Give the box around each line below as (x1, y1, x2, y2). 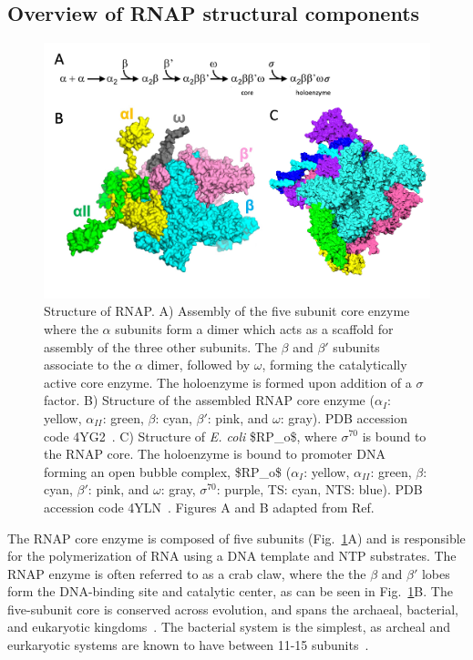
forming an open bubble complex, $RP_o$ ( (44, 462, 292, 481)
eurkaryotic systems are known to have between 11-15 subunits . (7, 635, 369, 655)
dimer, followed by (147, 355, 251, 374)
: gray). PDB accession (280, 408, 407, 427)
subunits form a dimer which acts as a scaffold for (115, 319, 394, 338)
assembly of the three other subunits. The (44, 337, 277, 356)
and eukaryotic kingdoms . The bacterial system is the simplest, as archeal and (7, 617, 450, 636)
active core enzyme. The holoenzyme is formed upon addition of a (44, 372, 412, 391)
